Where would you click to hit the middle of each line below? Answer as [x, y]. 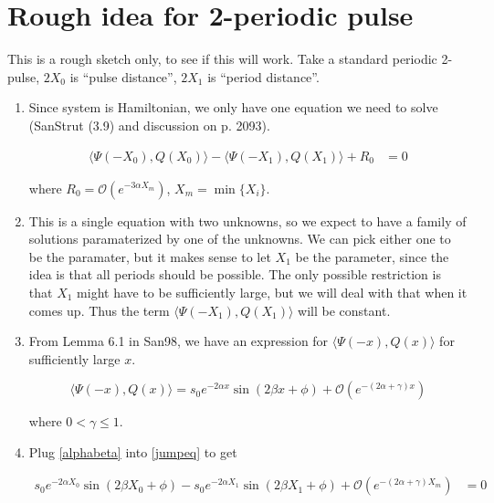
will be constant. [344, 310]
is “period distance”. [263, 76]
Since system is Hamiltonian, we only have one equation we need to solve [233, 107]
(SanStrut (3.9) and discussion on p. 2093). [149, 125]
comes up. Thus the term [99, 310]
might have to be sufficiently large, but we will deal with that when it [272, 292]
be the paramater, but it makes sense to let [150, 256]
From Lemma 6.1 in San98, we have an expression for [179, 341]
